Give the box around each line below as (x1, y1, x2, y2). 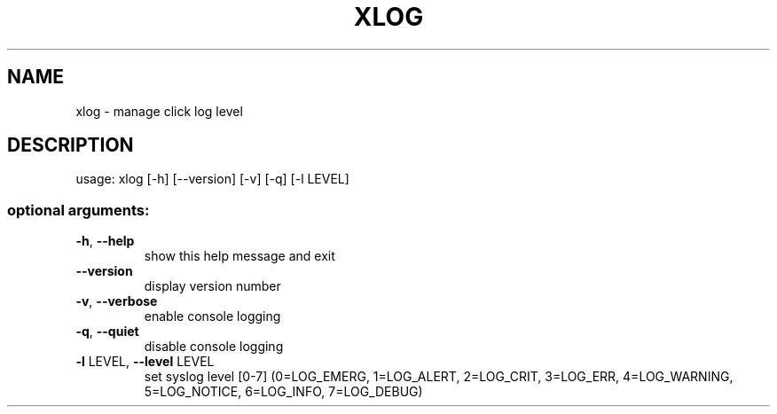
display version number (144, 278, 281, 294)
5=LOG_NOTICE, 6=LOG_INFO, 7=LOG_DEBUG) (144, 384, 423, 400)
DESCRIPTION (7, 134, 134, 157)
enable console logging (144, 309, 281, 324)
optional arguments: (7, 200, 150, 219)
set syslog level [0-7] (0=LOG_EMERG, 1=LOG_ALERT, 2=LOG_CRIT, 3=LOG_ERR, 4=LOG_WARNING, (144, 369, 734, 385)
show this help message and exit (144, 248, 335, 264)
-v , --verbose (75, 293, 158, 309)
